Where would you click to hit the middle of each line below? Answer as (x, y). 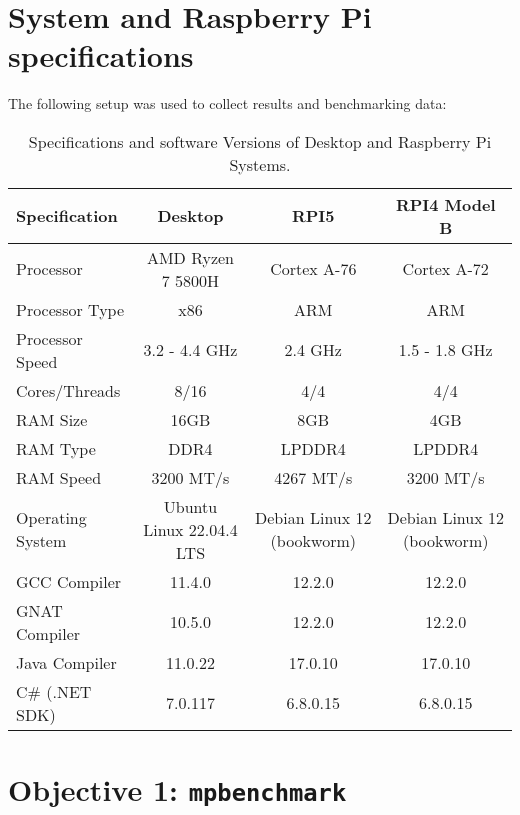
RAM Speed (59, 477)
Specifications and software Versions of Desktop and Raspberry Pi (260, 141)
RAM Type (56, 448)
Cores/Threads (68, 390)
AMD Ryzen (190, 257)
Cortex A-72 (445, 269)
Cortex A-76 (313, 269)
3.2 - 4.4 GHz (190, 350)
